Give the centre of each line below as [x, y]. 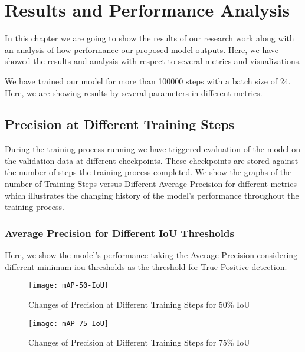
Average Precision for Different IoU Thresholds [119, 233]
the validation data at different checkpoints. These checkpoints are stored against [152, 160]
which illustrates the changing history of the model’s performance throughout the [152, 195]
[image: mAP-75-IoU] [69, 323]
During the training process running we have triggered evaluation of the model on [153, 149]
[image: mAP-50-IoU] [69, 286]
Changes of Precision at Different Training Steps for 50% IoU [139, 304]
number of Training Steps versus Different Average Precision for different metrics [151, 184]
